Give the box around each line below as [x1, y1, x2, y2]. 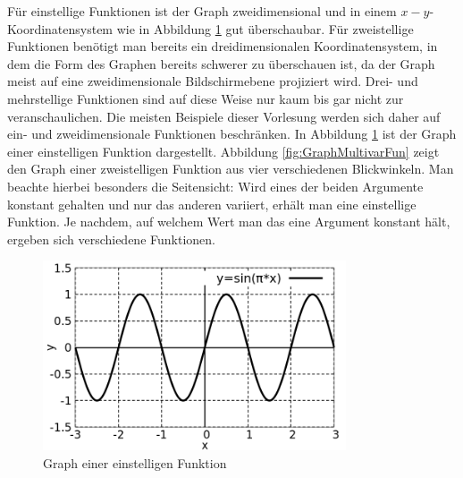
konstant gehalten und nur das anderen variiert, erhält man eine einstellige [7, 194, 417, 213]
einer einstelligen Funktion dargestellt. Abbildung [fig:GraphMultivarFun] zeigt [7, 141, 440, 160]
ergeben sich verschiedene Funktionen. [7, 229, 215, 248]
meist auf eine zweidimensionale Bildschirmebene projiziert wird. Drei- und [7, 72, 418, 90]
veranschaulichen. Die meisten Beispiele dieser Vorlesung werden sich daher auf [7, 107, 441, 125]
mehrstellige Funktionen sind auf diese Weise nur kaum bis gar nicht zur [7, 89, 404, 107]
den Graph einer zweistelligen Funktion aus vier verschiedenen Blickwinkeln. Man [7, 159, 454, 178]
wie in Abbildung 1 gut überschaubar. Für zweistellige [116, 19, 414, 38]
